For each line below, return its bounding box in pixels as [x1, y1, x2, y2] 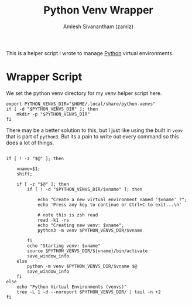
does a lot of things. [6, 139, 54, 146]
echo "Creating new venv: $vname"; [37, 222, 125, 228]
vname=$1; [16, 165, 41, 172]
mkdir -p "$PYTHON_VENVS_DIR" [16, 111, 91, 117]
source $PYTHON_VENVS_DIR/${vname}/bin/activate [27, 248, 148, 254]
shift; [16, 171, 33, 177]
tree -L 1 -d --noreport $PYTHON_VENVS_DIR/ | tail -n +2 [16, 289, 161, 295]
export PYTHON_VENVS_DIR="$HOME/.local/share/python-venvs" [6, 101, 156, 107]
